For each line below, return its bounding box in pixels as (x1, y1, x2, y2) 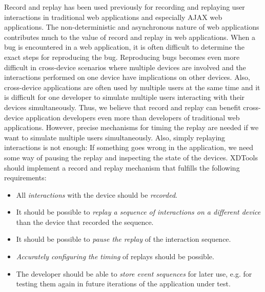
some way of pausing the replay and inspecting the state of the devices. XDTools (4, 152, 258, 162)
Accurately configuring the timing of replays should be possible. (16, 251, 214, 262)
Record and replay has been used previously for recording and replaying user (4, 2, 245, 12)
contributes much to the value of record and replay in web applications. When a (4, 31, 255, 42)
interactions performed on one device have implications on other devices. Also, (4, 72, 250, 82)
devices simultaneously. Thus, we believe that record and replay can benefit (4, 101, 241, 112)
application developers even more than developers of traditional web (26, 112, 240, 122)
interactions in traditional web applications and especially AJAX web (4, 11, 222, 22)
